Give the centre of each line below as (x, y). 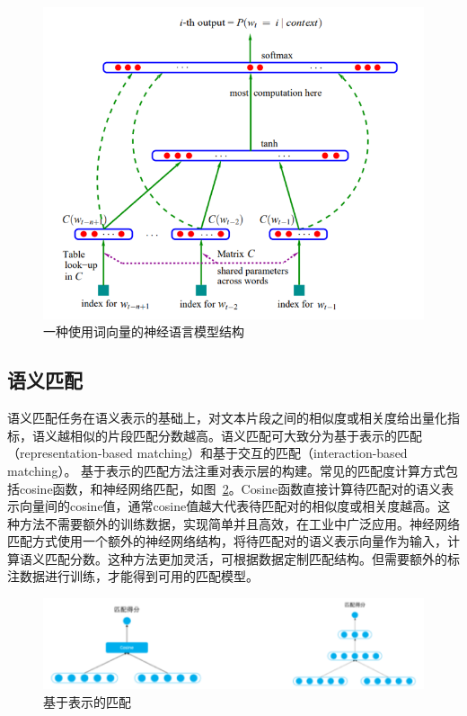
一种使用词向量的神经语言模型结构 (144, 331)
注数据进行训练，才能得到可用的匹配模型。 (133, 576)
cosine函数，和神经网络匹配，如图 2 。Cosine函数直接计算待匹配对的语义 (230, 488)
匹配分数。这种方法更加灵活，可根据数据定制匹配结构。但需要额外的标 (252, 558)
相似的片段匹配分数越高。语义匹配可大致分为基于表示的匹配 (246, 435)
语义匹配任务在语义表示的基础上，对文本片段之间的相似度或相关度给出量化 (227, 418)
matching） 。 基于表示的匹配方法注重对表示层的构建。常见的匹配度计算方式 (227, 470)
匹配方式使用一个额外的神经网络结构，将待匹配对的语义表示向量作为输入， (227, 541)
